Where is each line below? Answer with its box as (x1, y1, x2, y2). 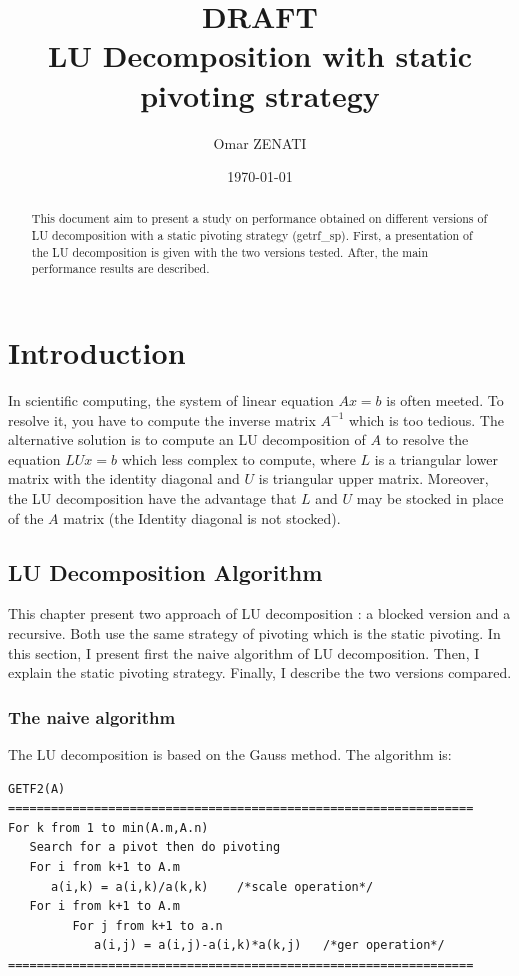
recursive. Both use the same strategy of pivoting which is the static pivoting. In (8, 623, 501, 643)
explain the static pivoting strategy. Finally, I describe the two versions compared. (8, 662, 512, 683)
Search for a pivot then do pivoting (29, 840, 281, 855)
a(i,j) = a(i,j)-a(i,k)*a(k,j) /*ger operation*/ (93, 938, 445, 953)
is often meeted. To (386, 390, 504, 411)
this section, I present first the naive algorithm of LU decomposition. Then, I (8, 642, 480, 663)
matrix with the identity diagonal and (8, 468, 240, 489)
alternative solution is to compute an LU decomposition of (8, 429, 366, 450)
